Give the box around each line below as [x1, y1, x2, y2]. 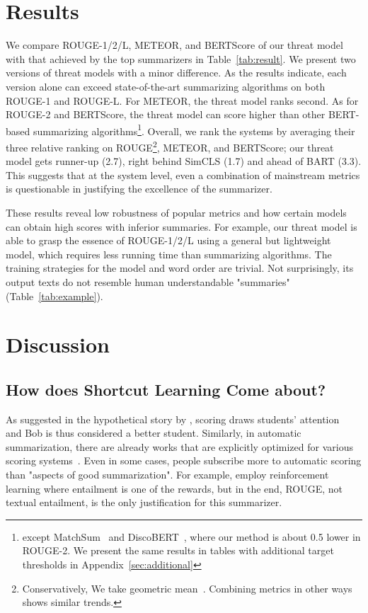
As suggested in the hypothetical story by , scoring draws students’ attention [6, 411, 340, 426]
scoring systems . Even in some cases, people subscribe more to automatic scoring [6, 453, 362, 468]
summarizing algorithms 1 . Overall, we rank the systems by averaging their [33, 121, 355, 138]
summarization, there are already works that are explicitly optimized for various [6, 439, 353, 454]
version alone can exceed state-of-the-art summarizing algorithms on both [6, 79, 326, 93]
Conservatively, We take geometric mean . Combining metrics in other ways [22, 580, 352, 595]
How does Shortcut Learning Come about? [6, 378, 326, 400]
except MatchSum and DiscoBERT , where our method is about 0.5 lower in [22, 529, 361, 544]
